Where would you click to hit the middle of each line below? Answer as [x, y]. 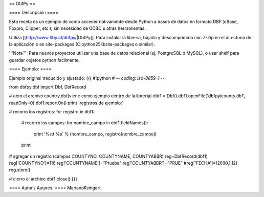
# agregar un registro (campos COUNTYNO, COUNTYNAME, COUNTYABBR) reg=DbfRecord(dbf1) [108, 156]
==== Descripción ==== [34, 13]
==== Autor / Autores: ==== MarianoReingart [55, 188]
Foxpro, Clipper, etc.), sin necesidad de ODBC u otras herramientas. [77, 28]
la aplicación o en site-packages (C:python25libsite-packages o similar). [82, 44]
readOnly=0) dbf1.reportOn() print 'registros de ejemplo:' [66, 103]
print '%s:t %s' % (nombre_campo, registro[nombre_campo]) [95, 134]
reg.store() [20, 170]
